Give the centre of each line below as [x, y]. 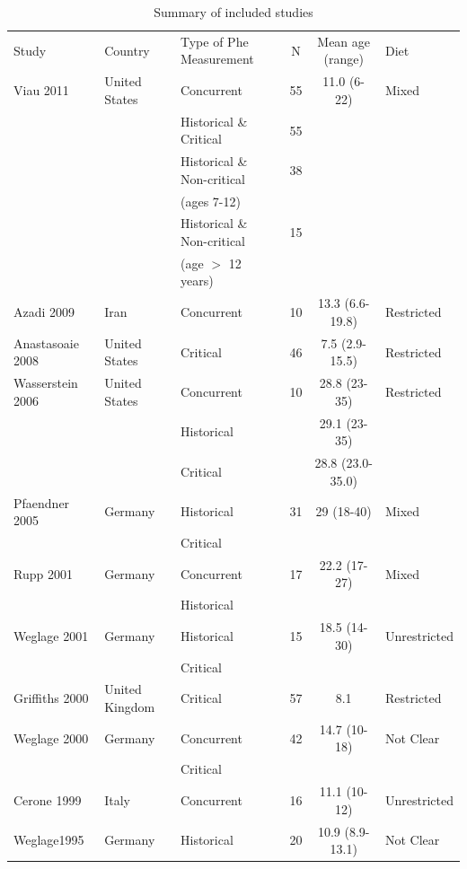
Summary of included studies [233, 12]
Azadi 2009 [44, 312]
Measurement [217, 59]
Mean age [344, 41]
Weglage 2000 [51, 737]
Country [127, 50]
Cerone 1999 [48, 799]
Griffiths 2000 [51, 698]
